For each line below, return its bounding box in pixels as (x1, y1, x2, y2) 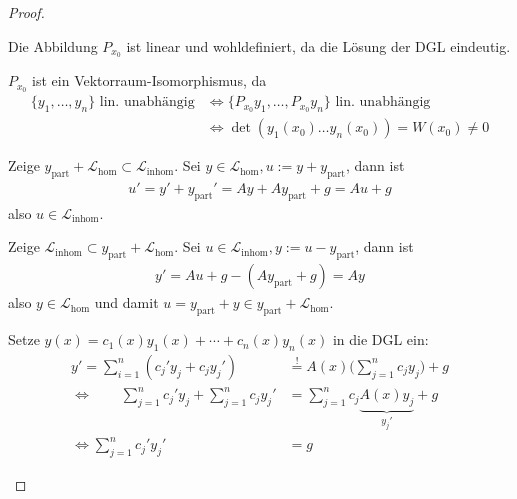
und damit (94, 292, 159, 313)
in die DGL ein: (332, 329, 429, 350)
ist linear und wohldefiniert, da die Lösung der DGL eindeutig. (126, 35, 511, 56)
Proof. (8, 2, 45, 22)
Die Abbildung (8, 35, 98, 56)
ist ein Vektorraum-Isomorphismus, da (32, 70, 267, 91)
